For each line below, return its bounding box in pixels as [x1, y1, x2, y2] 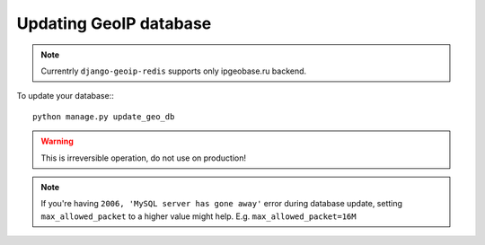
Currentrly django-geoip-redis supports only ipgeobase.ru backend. [40, 66, 307, 76]
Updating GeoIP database [16, 13, 212, 33]
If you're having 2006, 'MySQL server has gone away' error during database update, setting [40, 198, 403, 209]
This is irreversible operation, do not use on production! [40, 153, 247, 163]
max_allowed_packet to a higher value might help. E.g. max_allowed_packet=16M [40, 211, 357, 222]
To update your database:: [16, 91, 114, 101]
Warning [40, 136, 74, 147]
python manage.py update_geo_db [32, 111, 175, 121]
